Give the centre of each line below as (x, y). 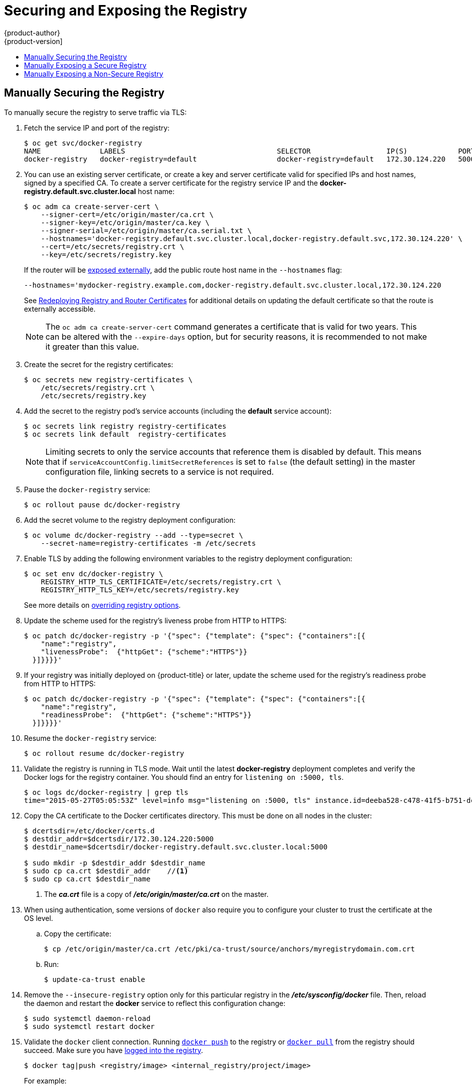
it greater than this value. (92, 346)
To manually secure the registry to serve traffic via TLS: (95, 112)
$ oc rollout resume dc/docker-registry (104, 753)
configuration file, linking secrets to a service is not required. (160, 471)
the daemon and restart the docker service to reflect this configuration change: (155, 1003)
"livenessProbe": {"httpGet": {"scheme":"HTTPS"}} (144, 652)
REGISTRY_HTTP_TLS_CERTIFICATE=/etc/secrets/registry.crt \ (161, 582)
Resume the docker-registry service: (90, 738)
